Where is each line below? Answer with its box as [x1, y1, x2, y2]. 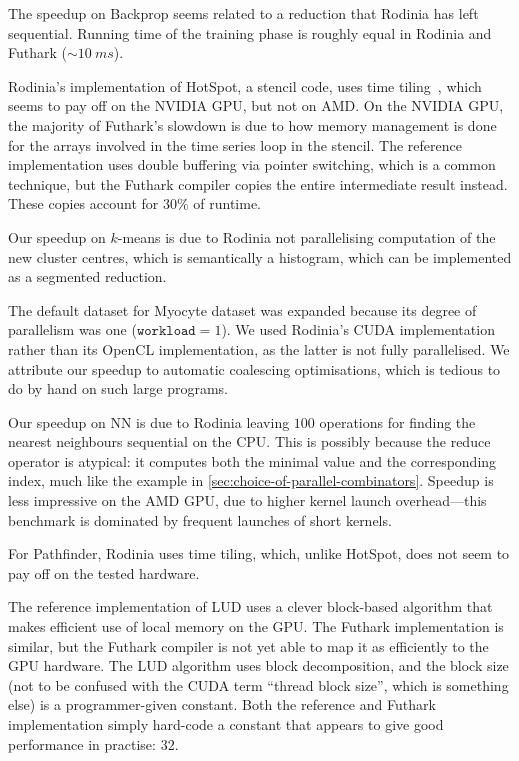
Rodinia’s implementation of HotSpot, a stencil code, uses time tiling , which [8, 75, 482, 96]
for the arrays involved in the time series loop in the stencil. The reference [8, 134, 462, 155]
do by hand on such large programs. [8, 378, 229, 399]
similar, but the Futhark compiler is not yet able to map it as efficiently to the [8, 635, 489, 656]
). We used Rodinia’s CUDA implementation [221, 319, 495, 340]
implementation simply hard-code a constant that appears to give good [8, 714, 444, 734]
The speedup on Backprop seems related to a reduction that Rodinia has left [8, 3, 479, 23]
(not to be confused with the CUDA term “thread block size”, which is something [8, 674, 509, 695]
